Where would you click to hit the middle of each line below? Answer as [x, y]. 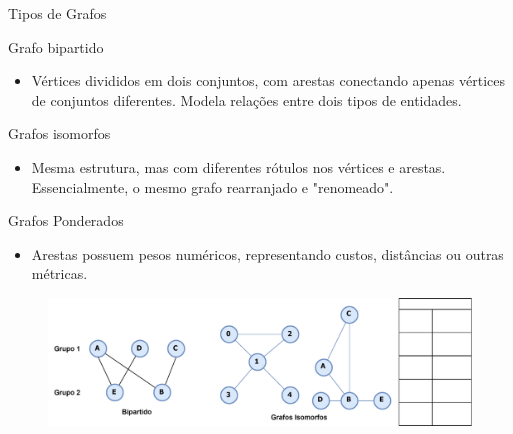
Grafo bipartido [56, 46]
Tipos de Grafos [57, 13]
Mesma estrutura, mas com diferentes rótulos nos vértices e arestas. [238, 166]
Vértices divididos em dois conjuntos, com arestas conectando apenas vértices [268, 80]
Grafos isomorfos [59, 133]
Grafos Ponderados [66, 220]
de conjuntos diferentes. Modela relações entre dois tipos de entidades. [246, 99]
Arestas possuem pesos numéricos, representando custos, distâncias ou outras [267, 253]
